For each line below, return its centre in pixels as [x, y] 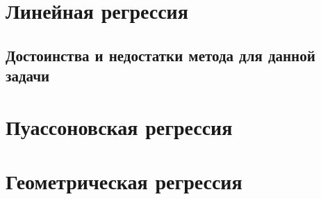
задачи [28, 75]
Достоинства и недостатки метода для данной [160, 55]
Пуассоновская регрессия [119, 126]
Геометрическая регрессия [124, 181]
